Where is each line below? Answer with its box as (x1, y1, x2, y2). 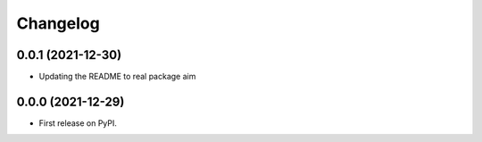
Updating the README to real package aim (38, 71, 196, 82)
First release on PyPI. (38, 117, 118, 129)
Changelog (16, 13, 100, 33)
